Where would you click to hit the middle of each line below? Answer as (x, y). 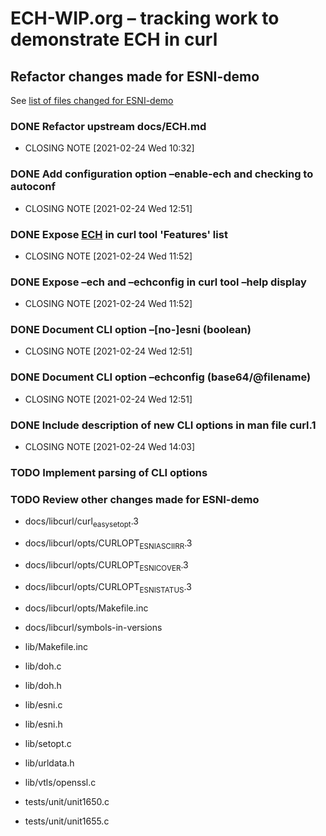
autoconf (33, 187)
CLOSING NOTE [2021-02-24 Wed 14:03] (110, 447)
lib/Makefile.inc (56, 647)
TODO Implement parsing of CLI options (109, 472)
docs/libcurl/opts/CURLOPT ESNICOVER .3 (106, 565)
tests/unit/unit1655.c (67, 821)
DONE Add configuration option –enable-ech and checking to (162, 174)
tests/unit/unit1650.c (67, 802)
